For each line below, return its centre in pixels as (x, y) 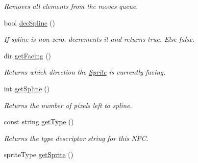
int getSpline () (27, 88)
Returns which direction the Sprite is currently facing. (85, 72)
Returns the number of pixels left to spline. (68, 105)
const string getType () (39, 122)
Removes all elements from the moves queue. (71, 6)
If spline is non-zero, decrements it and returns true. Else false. (99, 39)
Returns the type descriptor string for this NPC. (76, 138)
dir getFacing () (27, 55)
